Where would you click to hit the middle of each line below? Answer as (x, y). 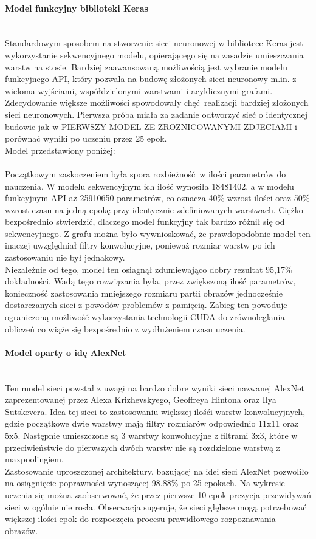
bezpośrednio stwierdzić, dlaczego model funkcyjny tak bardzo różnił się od (145, 221)
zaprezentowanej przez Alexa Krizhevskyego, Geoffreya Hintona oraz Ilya (141, 400)
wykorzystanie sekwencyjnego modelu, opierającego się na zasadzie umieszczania (154, 54)
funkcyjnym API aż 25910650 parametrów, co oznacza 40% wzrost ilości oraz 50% (157, 198)
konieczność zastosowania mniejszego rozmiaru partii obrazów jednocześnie (144, 293)
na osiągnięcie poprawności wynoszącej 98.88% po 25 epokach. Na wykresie (145, 483)
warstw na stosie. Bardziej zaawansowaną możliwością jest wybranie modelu (146, 67)
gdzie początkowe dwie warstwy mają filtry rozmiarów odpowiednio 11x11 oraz (152, 423)
